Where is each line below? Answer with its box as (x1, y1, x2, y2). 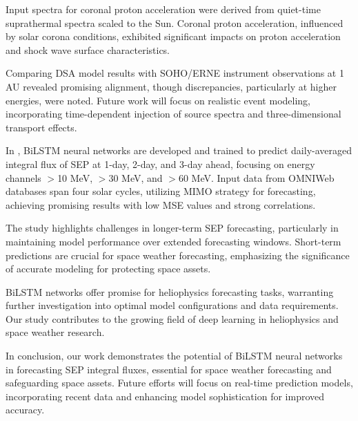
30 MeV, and (108, 170, 163, 185)
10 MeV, (57, 170, 93, 185)
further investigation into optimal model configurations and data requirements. (6, 298, 339, 312)
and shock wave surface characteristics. (6, 42, 170, 57)
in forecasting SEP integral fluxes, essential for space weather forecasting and (6, 362, 332, 376)
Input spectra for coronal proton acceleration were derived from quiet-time (6, 2, 321, 16)
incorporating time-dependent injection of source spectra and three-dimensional (6, 106, 341, 121)
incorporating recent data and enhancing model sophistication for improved (6, 389, 325, 403)
